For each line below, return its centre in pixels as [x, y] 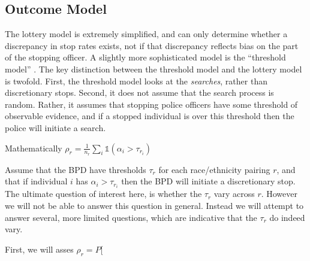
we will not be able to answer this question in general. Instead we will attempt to [154, 206]
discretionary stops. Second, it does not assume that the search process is [139, 92]
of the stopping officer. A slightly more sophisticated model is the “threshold [145, 57]
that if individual [36, 181]
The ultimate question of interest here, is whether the [103, 194]
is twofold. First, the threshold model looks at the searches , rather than [136, 81]
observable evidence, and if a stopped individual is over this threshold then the [150, 116]
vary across [234, 194]
